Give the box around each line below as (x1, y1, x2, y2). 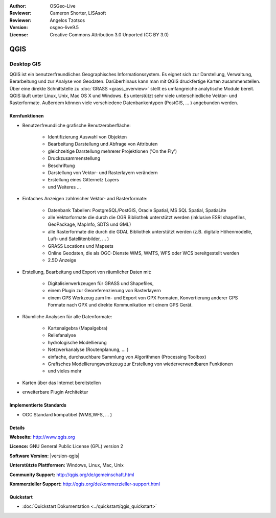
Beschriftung (48, 162, 75, 169)
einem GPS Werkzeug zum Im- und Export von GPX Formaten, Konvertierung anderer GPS (48, 294, 238, 301)
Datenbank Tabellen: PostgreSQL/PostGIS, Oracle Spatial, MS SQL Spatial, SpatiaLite (48, 207, 227, 213)
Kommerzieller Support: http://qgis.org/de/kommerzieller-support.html (9, 481, 160, 487)
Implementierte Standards (9, 402, 66, 408)
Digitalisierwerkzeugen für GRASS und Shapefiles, (48, 280, 154, 287)
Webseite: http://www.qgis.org (9, 434, 75, 440)
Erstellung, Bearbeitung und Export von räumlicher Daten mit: (22, 269, 152, 275)
